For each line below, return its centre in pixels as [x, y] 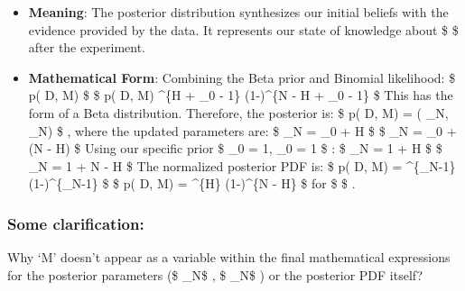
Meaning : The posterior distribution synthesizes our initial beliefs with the [238, 12]
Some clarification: [76, 223]
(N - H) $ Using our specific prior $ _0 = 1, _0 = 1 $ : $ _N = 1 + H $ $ [235, 148]
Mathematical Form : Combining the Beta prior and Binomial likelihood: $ [242, 77]
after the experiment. [87, 47]
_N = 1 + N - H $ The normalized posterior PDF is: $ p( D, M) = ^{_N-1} [242, 165]
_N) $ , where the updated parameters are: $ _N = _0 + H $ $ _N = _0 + [242, 130]
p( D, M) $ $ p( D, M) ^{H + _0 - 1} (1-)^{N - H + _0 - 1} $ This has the [241, 95]
